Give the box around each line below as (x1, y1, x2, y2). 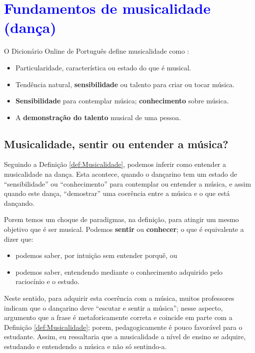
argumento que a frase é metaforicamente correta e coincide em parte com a (4, 312, 232, 322)
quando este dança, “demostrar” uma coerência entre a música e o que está (4, 188, 230, 198)
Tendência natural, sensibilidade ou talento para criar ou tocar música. (15, 79, 235, 89)
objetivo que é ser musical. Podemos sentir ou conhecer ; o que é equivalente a (4, 224, 244, 234)
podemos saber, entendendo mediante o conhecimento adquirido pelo (15, 266, 223, 277)
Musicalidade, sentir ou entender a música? (4, 136, 228, 151)
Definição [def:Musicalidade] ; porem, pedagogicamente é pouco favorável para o (4, 321, 242, 332)
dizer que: (4, 233, 33, 244)
